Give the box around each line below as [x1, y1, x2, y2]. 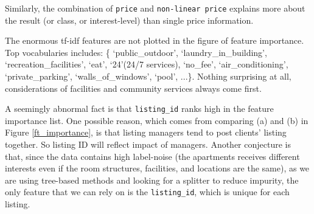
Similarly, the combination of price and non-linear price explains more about [5, 2, 305, 14]
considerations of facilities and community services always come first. [5, 81, 262, 94]
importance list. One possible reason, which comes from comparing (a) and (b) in [5, 114, 309, 126]
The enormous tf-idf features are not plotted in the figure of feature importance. [5, 34, 304, 47]
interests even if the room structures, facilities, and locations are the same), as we [5, 162, 310, 174]
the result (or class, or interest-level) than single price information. [5, 13, 254, 26]
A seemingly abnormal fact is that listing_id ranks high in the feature [5, 102, 274, 115]
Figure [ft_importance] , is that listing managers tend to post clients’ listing [5, 126, 287, 139]
